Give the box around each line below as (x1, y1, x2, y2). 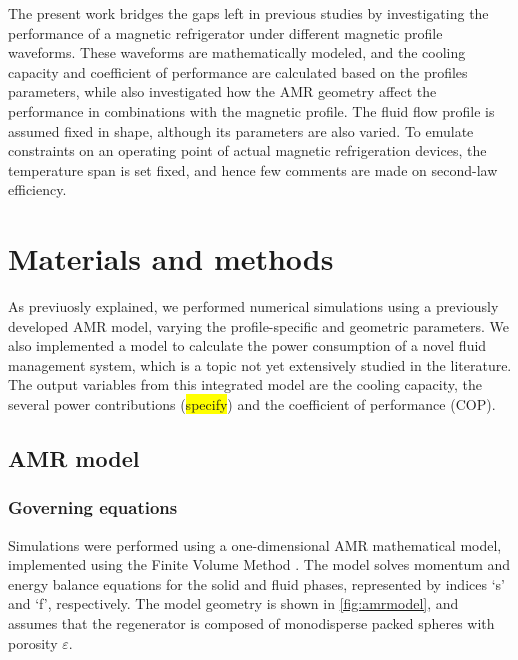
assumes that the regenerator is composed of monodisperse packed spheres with (8, 613, 495, 633)
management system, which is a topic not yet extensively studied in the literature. (8, 354, 512, 375)
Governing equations (8, 495, 178, 520)
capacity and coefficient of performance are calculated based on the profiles (8, 61, 468, 82)
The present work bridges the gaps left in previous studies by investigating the (8, 3, 489, 23)
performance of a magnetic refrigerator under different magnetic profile (8, 22, 443, 43)
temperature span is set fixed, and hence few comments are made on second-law (8, 159, 498, 180)
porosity (8, 632, 58, 653)
